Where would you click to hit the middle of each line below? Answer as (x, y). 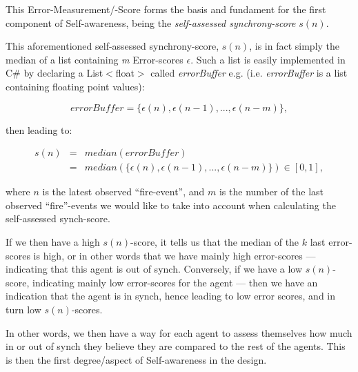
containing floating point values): (75, 86)
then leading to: (39, 129)
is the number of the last (271, 192)
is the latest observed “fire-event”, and (123, 192)
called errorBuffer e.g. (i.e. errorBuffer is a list (249, 73)
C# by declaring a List (54, 73)
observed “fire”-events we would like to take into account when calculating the (171, 205)
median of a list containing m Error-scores (95, 59)
